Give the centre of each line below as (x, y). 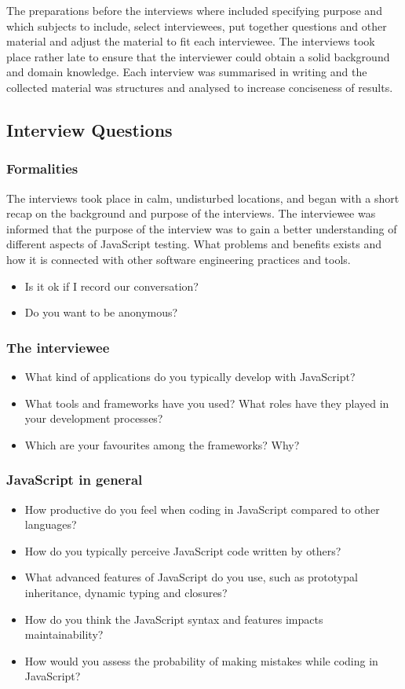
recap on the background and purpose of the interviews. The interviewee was (191, 213)
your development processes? (94, 418)
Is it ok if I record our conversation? (111, 286)
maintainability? (64, 634)
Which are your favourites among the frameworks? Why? (162, 444)
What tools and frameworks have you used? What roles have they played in (207, 403)
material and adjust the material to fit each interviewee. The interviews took (191, 41)
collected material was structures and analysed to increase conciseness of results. (200, 87)
